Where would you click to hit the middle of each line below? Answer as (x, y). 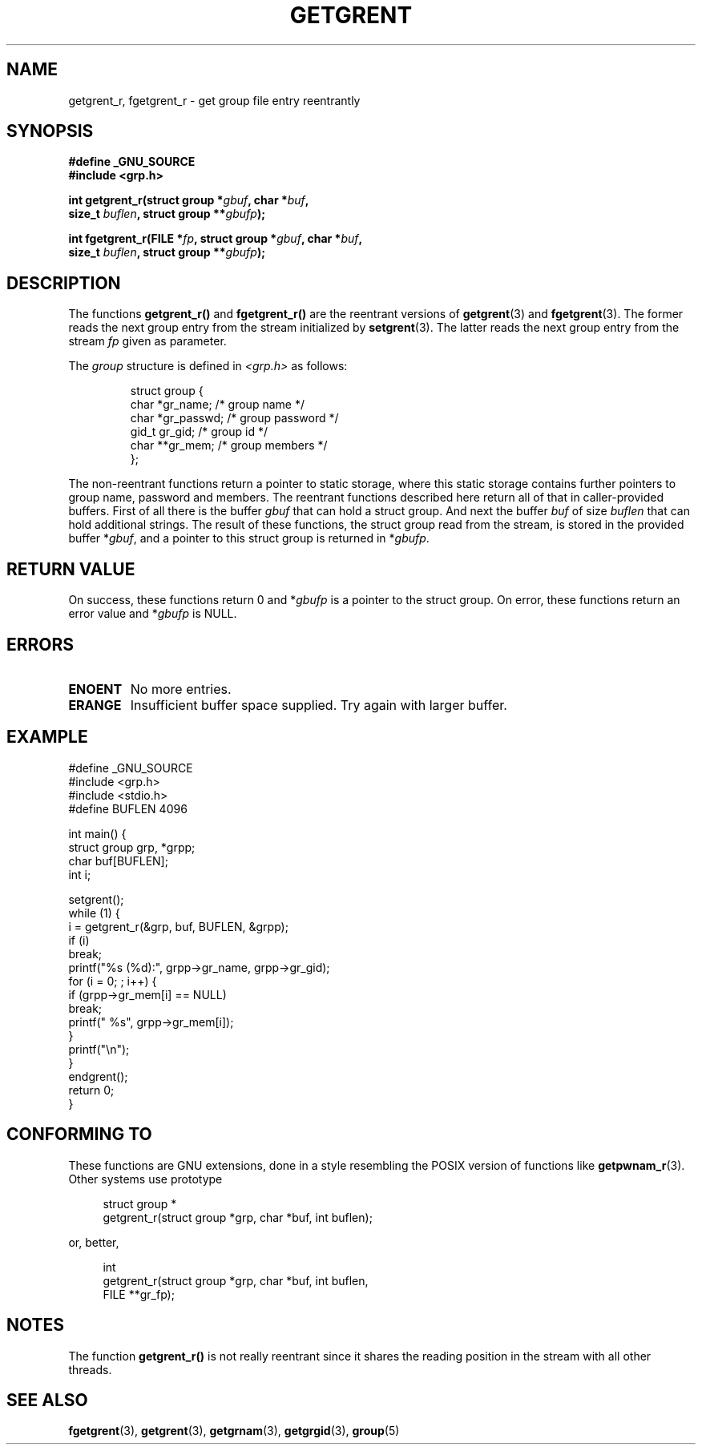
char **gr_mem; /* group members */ (229, 445)
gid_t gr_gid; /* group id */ (199, 432)
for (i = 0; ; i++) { (113, 981)
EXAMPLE (47, 737)
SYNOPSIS (50, 131)
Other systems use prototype (145, 1179)
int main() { (97, 833)
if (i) (79, 940)
